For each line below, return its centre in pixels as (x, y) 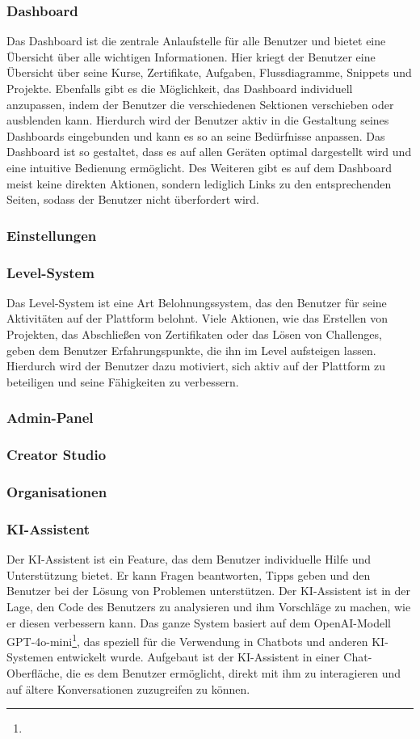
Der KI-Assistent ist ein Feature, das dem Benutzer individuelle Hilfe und (189, 559)
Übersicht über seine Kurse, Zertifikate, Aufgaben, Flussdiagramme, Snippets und (209, 72)
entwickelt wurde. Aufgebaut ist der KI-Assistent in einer (198, 657)
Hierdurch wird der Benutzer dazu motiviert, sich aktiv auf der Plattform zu (196, 366)
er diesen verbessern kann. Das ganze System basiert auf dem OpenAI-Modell (199, 622)
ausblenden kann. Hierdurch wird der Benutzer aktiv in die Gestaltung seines (198, 120)
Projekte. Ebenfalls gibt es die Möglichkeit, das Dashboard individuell (180, 88)
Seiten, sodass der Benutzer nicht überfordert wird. (133, 199)
